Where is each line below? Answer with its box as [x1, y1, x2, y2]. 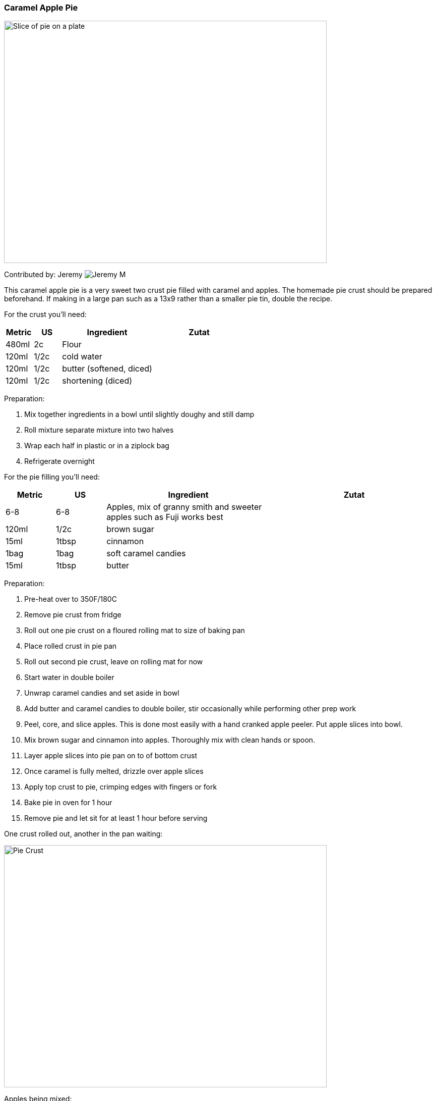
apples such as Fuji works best [106, 512, 223, 522]
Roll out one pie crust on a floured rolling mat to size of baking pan [24, 626, 245, 635]
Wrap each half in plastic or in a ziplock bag [24, 441, 169, 450]
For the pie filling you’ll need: [4, 473, 100, 482]
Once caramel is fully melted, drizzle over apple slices [24, 767, 204, 776]
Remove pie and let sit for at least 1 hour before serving [24, 814, 208, 823]
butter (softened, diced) [62, 363, 152, 374]
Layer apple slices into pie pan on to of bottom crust [24, 751, 197, 760]
